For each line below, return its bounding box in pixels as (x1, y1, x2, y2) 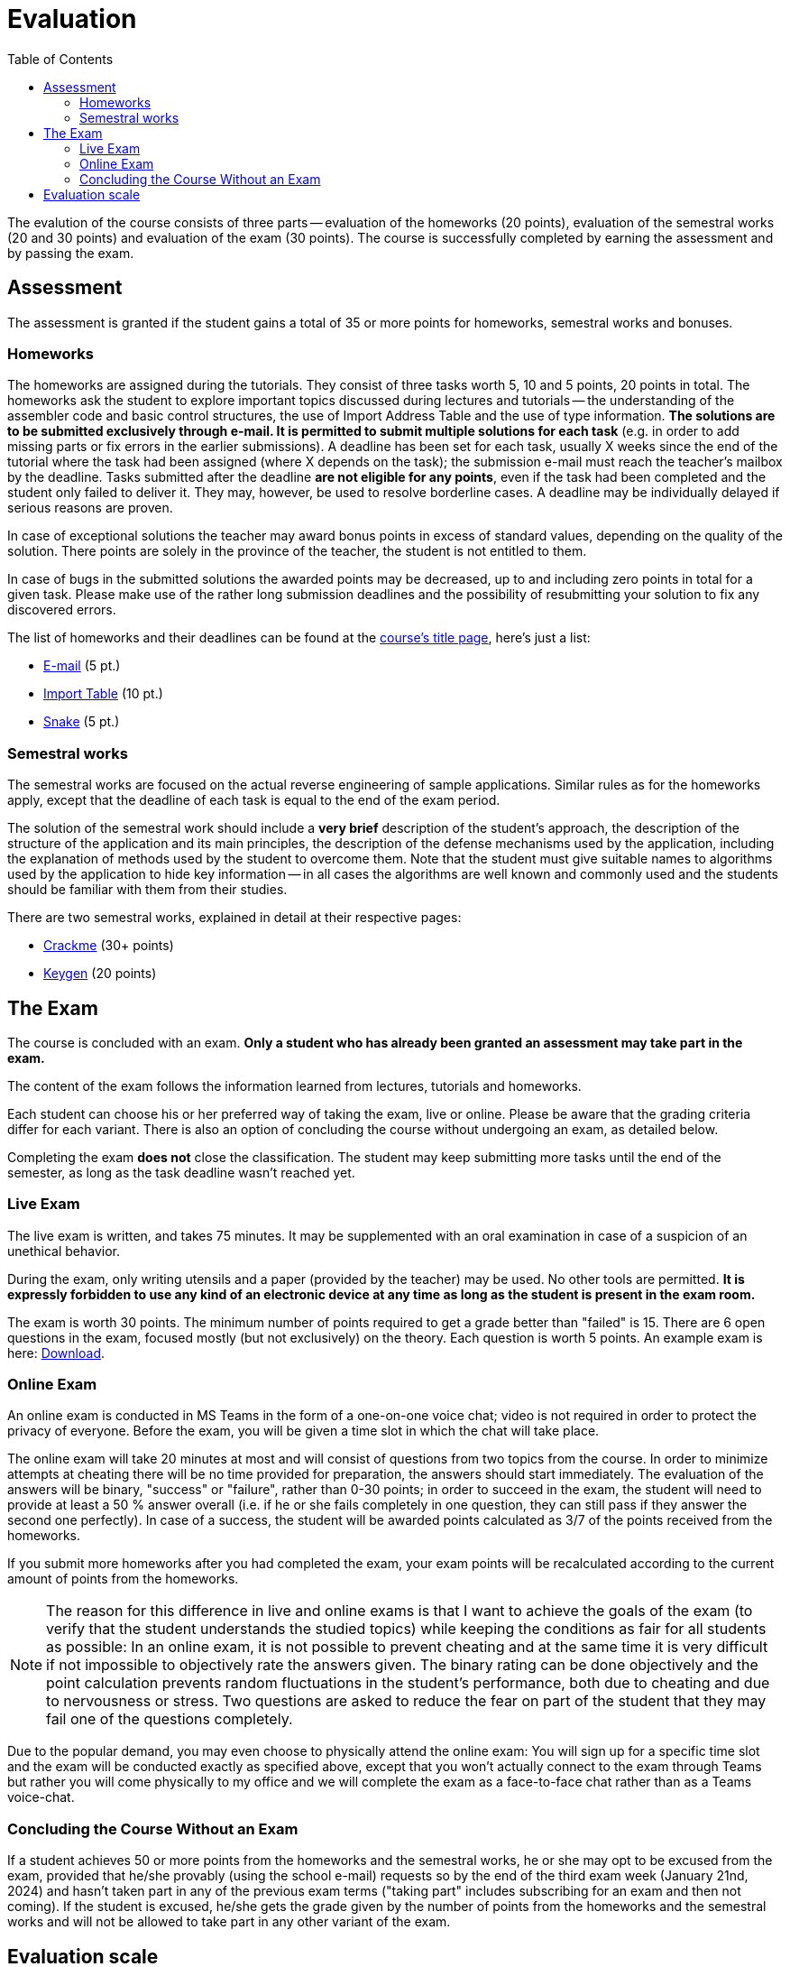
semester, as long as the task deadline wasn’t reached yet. (7, 1164, 355, 1180)
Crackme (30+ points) (43, 937, 174, 954)
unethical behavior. (7, 1242, 121, 1259)
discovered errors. (7, 602, 116, 618)
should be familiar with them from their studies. (7, 882, 288, 898)
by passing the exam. (7, 245, 134, 261)
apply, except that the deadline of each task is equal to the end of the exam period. (7, 792, 501, 808)
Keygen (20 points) (43, 965, 157, 982)
